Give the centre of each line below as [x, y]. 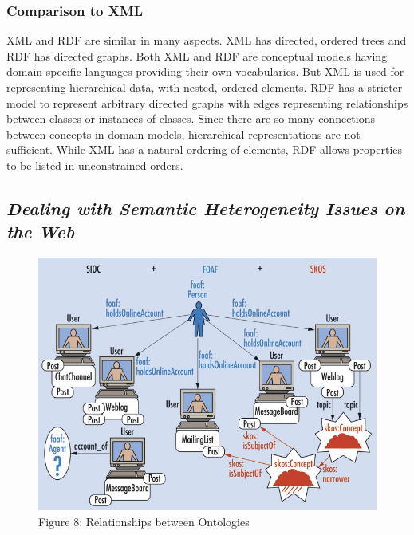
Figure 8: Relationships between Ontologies [144, 521]
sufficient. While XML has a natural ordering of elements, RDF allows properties [205, 149]
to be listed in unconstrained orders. [95, 165]
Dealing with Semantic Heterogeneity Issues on [206, 208]
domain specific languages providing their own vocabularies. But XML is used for [205, 71]
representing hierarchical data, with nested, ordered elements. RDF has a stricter [205, 87]
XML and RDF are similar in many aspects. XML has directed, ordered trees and [207, 40]
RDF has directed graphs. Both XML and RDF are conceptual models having [197, 55]
